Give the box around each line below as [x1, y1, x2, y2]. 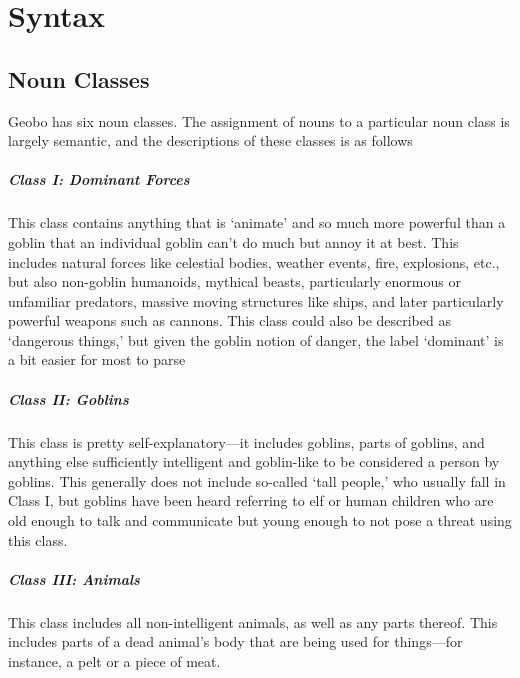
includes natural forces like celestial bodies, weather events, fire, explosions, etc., [8, 251, 500, 272]
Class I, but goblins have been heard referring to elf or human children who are [8, 490, 494, 511]
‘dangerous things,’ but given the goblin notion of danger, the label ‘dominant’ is [8, 329, 504, 350]
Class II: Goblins [8, 388, 129, 409]
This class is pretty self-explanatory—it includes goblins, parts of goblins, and [8, 431, 485, 452]
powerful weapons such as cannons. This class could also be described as [8, 310, 451, 331]
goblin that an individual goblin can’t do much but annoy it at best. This [8, 231, 459, 252]
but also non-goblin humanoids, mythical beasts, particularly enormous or [8, 271, 461, 292]
